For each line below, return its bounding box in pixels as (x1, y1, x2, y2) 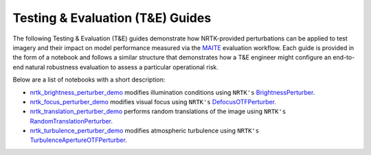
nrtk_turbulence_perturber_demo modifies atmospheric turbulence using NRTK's (30, 127, 260, 135)
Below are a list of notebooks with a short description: (12, 75, 166, 84)
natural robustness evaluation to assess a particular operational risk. (25, 62, 219, 71)
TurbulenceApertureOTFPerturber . (30, 136, 127, 144)
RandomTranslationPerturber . (30, 117, 113, 125)
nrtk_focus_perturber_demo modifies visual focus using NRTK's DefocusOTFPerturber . (30, 97, 277, 106)
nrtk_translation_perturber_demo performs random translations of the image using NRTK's (30, 107, 286, 116)
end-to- (333, 53, 355, 62)
